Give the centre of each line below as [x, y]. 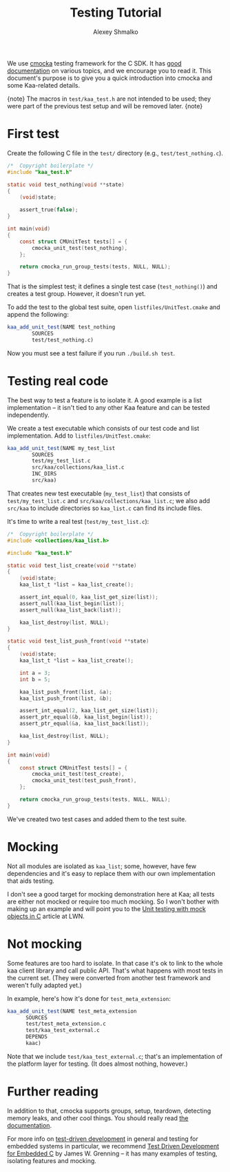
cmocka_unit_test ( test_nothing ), [80, 248]
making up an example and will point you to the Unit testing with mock [107, 908]
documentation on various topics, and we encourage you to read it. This [109, 70]
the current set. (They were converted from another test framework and [109, 977]
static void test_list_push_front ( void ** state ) [78, 641]
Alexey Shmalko [116, 32]
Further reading [53, 1092]
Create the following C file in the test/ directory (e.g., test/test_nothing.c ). [115, 153]
